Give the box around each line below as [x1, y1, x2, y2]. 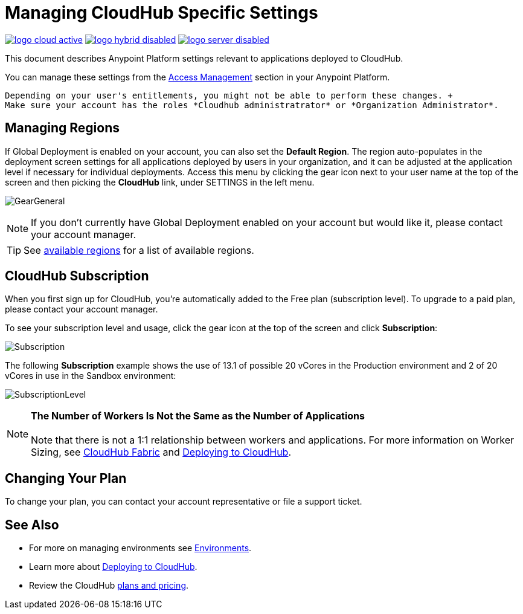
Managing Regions [5, 120, 120, 136]
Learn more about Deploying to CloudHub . [29, 561, 197, 572]
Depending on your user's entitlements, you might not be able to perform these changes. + [5, 90, 453, 100]
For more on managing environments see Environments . [29, 543, 252, 554]
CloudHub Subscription [5, 268, 149, 284]
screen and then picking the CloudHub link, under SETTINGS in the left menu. [5, 176, 315, 187]
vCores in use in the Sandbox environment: [5, 370, 176, 381]
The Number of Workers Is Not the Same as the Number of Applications [31, 410, 365, 422]
